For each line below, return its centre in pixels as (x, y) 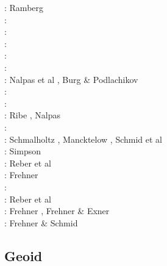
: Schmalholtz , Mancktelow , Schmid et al (83, 139)
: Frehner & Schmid (41, 222)
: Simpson (23, 151)
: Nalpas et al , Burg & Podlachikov (71, 79)
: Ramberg (24, 7)
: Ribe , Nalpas (33, 115)
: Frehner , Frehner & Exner (57, 211)
